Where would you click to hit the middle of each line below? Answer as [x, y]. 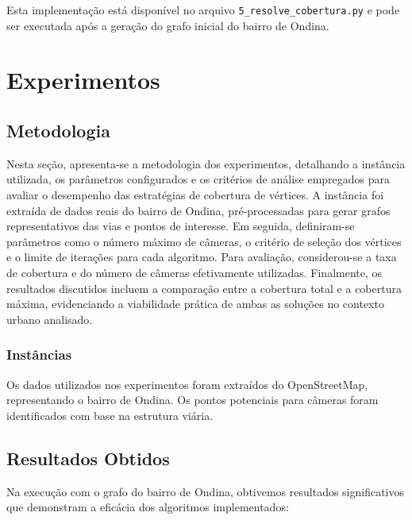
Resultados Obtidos [88, 458]
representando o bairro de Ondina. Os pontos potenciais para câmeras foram [193, 400]
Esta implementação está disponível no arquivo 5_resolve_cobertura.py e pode [203, 10]
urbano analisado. [50, 319]
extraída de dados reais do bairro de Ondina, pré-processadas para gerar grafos [198, 210]
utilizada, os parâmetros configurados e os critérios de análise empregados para [198, 179]
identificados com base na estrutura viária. [110, 415]
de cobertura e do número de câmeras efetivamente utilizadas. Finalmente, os [194, 272]
